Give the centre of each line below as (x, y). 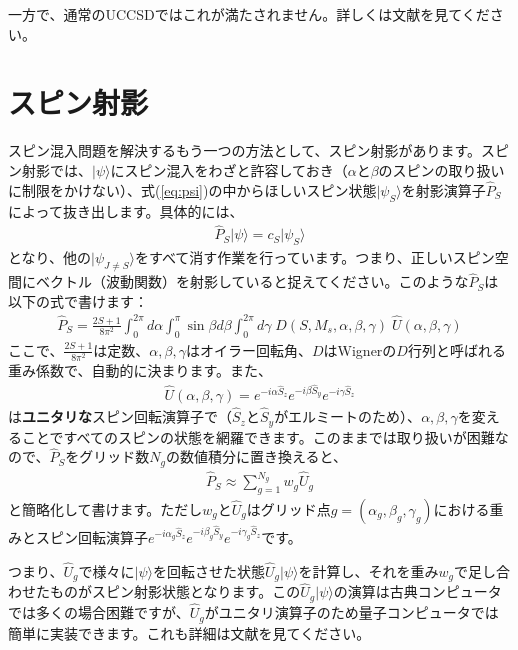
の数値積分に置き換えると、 (256, 456)
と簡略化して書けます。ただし (105, 508)
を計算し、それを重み (368, 570)
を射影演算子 (443, 189)
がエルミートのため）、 (348, 416)
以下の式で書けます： (78, 300)
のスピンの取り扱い (441, 169)
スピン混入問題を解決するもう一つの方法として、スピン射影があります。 (245, 150)
